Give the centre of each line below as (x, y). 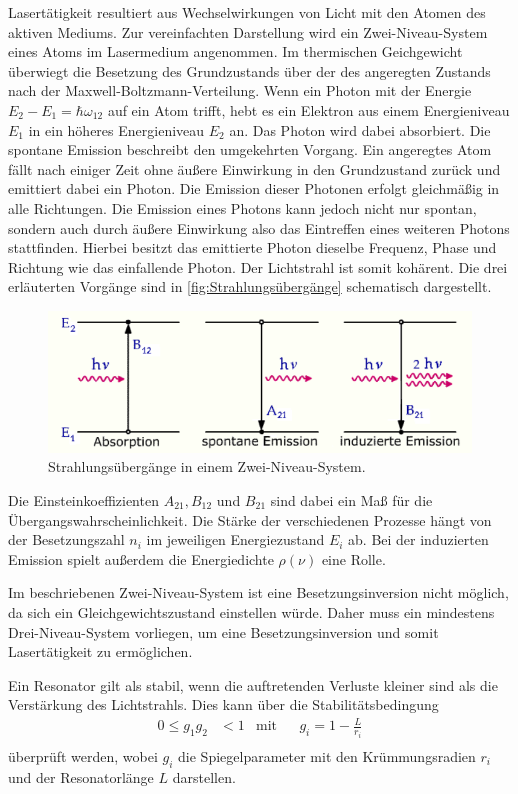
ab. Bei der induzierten (418, 539)
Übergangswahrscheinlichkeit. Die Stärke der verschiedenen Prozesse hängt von (250, 519)
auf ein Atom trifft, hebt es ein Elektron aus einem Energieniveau (308, 109)
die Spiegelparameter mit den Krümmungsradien (327, 755)
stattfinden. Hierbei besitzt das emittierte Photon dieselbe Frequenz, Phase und (252, 247)
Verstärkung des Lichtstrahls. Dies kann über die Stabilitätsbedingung (223, 704)
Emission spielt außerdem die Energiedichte (141, 558)
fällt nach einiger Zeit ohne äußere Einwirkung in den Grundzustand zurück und (254, 168)
